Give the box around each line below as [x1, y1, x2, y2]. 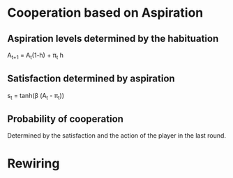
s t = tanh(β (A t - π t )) [7, 91, 65, 102]
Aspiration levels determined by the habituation [7, 33, 219, 44]
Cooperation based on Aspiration [7, 5, 204, 21]
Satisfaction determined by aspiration [7, 73, 176, 85]
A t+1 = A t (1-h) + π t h [7, 51, 64, 60]
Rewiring [7, 156, 60, 172]
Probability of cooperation [7, 113, 124, 124]
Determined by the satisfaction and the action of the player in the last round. [7, 131, 227, 140]
